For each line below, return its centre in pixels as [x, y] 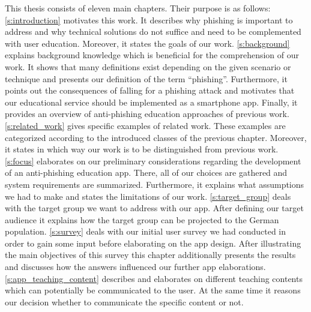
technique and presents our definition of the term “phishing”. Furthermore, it [146, 78]
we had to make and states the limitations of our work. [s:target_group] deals [148, 196]
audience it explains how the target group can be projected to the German [142, 219]
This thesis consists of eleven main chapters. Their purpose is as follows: [138, 8]
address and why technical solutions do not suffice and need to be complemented [153, 31]
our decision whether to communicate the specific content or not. [124, 301]
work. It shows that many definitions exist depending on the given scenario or [148, 66]
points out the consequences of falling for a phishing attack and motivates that [150, 90]
